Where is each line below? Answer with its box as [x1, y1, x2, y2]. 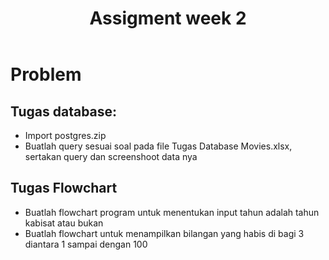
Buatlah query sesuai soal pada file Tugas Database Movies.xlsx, [24, 140, 293, 152]
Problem [10, 63, 82, 86]
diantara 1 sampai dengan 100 [24, 238, 148, 250]
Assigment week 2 [89, 7, 247, 30]
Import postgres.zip [24, 130, 107, 141]
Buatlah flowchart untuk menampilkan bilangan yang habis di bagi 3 [24, 227, 305, 239]
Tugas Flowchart [10, 180, 118, 197]
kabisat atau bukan [24, 217, 104, 229]
